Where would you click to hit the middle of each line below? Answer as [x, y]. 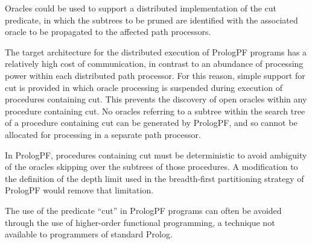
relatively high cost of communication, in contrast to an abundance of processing [154, 64]
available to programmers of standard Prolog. [89, 234]
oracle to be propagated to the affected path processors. [108, 32]
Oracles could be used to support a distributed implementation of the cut [141, 8]
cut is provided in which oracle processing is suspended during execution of [144, 87]
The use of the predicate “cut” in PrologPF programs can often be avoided [143, 210]
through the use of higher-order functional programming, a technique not [140, 222]
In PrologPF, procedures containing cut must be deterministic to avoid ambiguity [156, 155]
